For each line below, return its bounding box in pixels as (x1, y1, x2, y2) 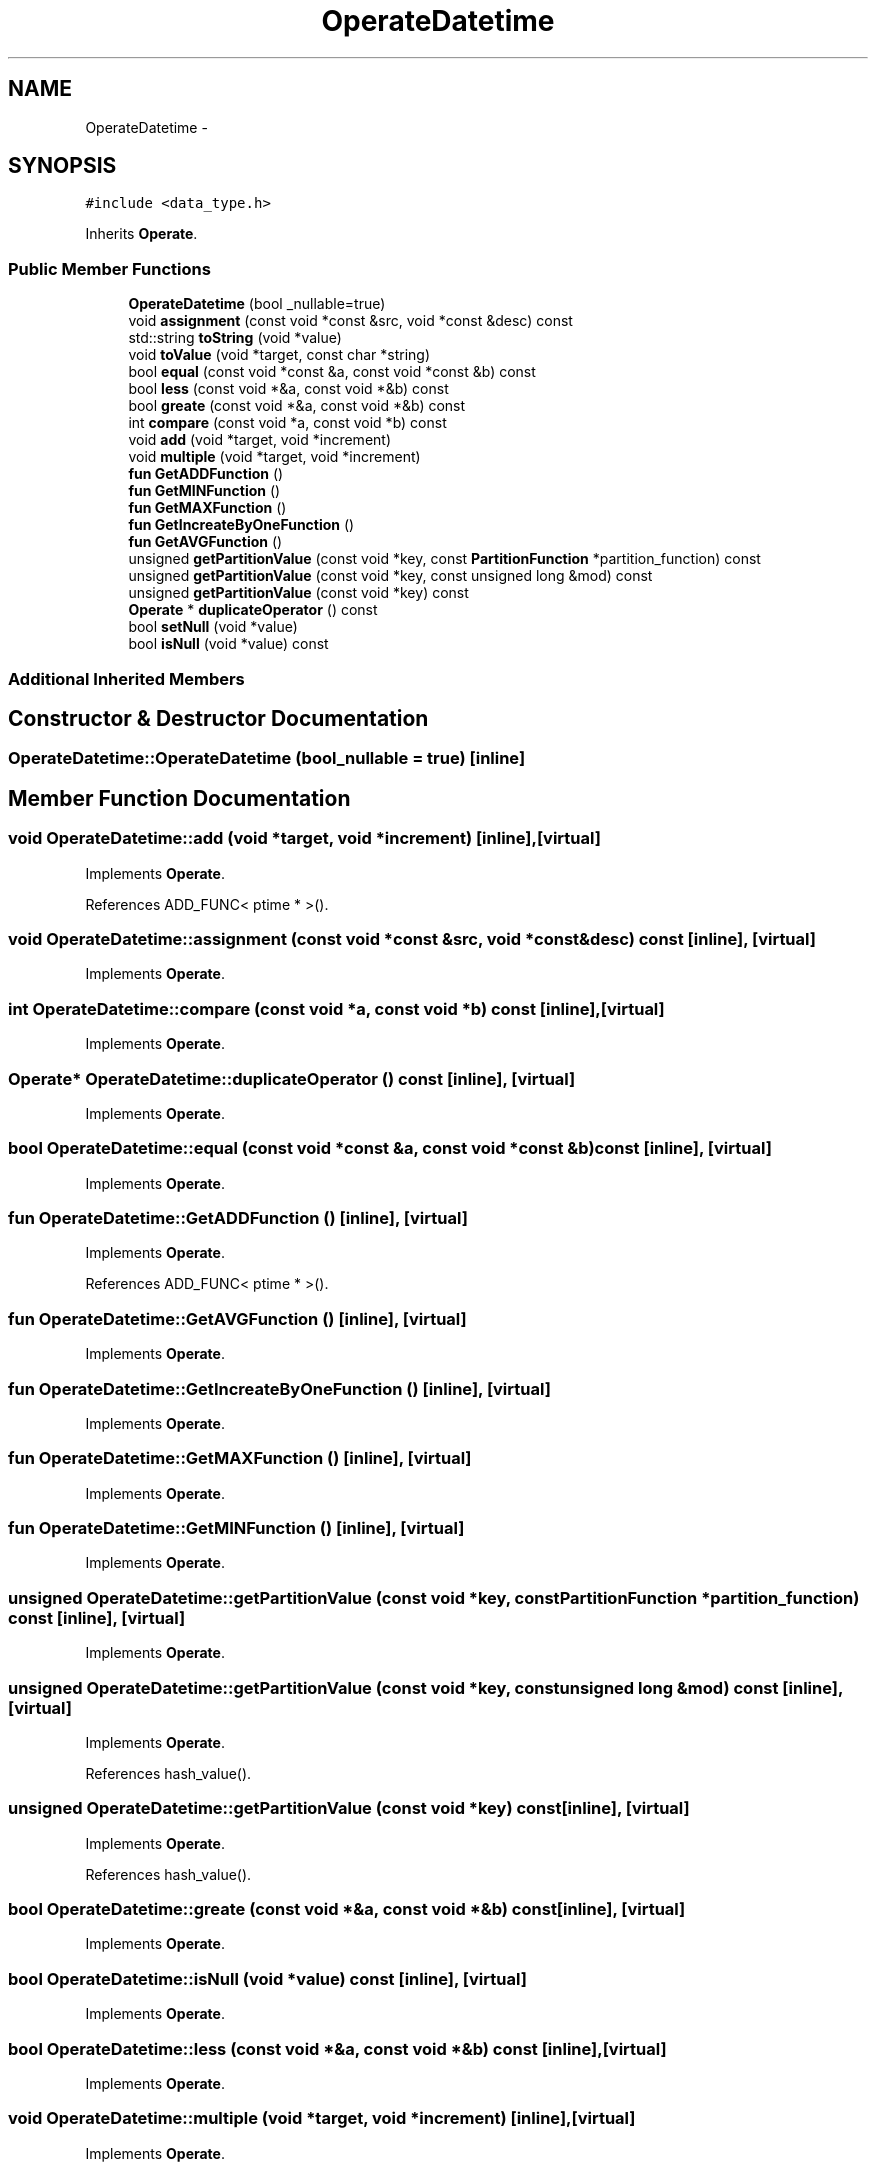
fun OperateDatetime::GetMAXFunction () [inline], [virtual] (8, 1448, 472, 1469)
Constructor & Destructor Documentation (8, 705, 429, 731)
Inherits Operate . (85, 225, 198, 243)
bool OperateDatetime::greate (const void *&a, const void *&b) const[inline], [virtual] (8, 1899, 686, 1919)
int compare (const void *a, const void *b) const (128, 414, 447, 432)
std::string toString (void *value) (128, 329, 342, 347)
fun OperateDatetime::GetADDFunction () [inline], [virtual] (8, 1208, 468, 1228)
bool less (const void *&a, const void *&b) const (128, 380, 449, 398)
